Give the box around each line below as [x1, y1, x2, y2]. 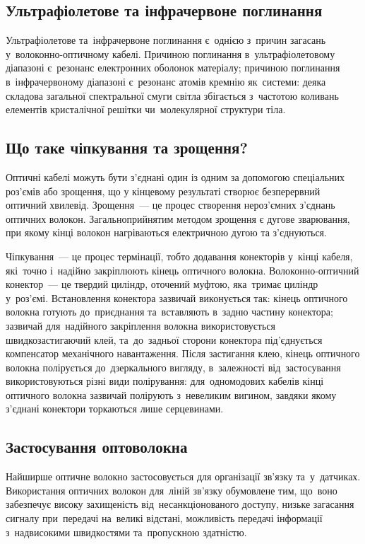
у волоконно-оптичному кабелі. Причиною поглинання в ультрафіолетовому [6, 46, 335, 61]
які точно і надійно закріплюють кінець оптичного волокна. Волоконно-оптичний [6, 262, 359, 277]
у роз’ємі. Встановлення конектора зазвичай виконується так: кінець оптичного [6, 290, 348, 305]
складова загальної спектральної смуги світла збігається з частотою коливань [6, 88, 339, 103]
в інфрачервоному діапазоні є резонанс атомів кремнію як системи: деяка [6, 74, 326, 88]
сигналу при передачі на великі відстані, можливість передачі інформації [6, 511, 323, 526]
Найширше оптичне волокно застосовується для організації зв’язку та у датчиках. [6, 469, 361, 484]
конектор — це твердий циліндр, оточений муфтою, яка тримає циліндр [6, 277, 318, 291]
